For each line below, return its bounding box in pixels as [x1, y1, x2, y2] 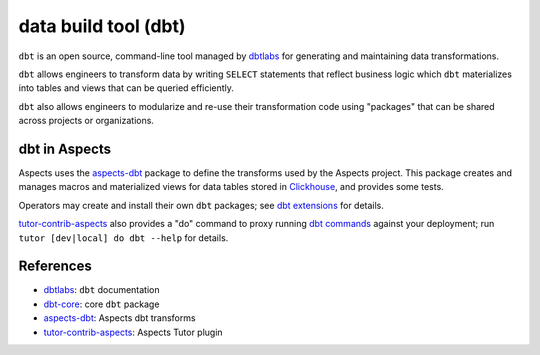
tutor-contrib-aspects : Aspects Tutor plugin [43, 326, 224, 338]
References [18, 258, 92, 275]
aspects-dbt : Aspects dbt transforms [43, 312, 196, 324]
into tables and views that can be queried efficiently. [18, 82, 235, 94]
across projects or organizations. [18, 115, 155, 127]
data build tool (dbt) [18, 15, 186, 37]
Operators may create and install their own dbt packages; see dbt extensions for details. [18, 199, 385, 211]
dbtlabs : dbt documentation [43, 284, 160, 296]
